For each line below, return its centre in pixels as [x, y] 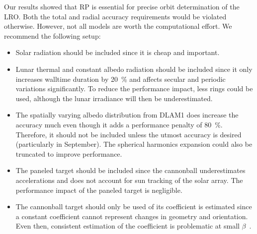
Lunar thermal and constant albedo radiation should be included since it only [134, 69]
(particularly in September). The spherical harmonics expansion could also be [134, 144]
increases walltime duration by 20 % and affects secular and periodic [121, 79]
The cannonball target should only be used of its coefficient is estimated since [134, 206]
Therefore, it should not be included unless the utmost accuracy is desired [128, 134]
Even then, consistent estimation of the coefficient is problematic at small [128, 226]
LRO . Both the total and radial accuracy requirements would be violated [115, 16]
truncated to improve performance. [69, 153]
